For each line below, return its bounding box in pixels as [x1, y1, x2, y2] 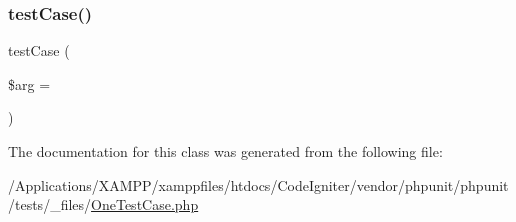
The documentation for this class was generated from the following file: [8, 141, 443, 161]
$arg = [8, 73, 51, 94]
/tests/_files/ [8, 194, 92, 215]
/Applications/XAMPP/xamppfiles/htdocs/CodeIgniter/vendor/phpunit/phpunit [8, 174, 509, 195]
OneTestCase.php [91, 194, 199, 215]
